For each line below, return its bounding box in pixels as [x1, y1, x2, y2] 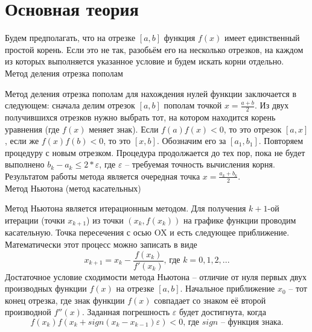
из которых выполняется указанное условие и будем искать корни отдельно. [5, 55, 284, 67]
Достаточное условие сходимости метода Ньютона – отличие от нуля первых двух [5, 270, 307, 283]
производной [5, 305, 51, 318]
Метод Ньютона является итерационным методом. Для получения [5, 202, 246, 215]
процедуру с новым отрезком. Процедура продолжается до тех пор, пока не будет [5, 146, 305, 158]
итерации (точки [5, 213, 65, 226]
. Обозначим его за [156, 134, 226, 147]
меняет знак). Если [89, 122, 159, 135]
